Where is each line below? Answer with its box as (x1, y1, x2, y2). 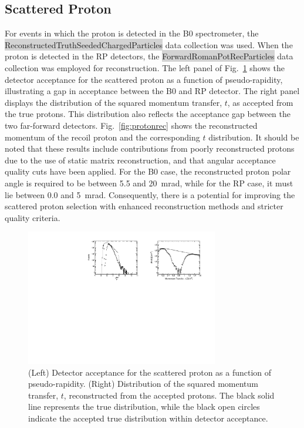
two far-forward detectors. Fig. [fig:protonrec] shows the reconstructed (5, 119, 258, 131)
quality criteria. (5, 211, 60, 223)
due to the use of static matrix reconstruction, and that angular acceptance (5, 153, 276, 166)
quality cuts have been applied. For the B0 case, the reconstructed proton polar (5, 165, 291, 178)
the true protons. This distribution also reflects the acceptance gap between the (5, 108, 291, 120)
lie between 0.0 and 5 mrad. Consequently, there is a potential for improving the (5, 188, 295, 200)
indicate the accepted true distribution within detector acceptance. (28, 412, 268, 424)
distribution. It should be (208, 131, 299, 143)
